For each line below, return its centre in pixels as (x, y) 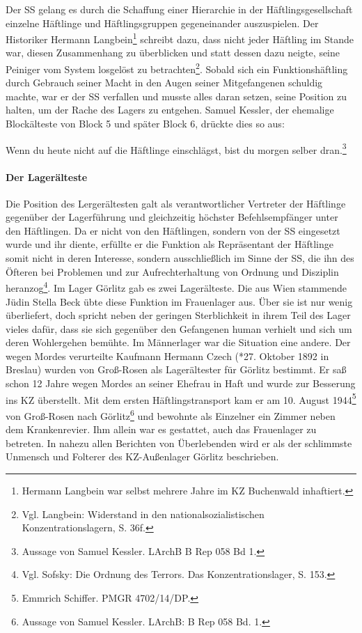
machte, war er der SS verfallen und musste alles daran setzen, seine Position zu (176, 96)
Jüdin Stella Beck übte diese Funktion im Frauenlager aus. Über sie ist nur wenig (179, 301)
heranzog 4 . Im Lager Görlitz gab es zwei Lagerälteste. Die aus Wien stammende (176, 287)
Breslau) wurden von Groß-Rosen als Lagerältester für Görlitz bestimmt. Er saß (176, 369)
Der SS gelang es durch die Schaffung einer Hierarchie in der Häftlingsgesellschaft (179, 9)
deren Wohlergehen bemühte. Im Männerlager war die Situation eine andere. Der (178, 342)
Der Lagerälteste (47, 177)
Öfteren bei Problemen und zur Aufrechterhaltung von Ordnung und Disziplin (172, 271)
